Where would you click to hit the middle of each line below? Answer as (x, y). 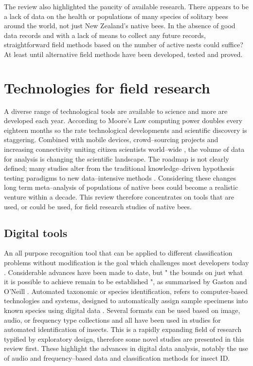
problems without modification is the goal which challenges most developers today (126, 263)
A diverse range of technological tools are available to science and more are (116, 111)
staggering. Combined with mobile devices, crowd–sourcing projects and (111, 139)
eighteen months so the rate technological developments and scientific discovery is (126, 130)
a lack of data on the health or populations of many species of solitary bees (116, 16)
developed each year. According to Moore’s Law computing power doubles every (123, 120)
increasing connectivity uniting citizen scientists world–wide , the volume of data (124, 149)
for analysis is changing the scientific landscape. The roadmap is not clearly (117, 158)
